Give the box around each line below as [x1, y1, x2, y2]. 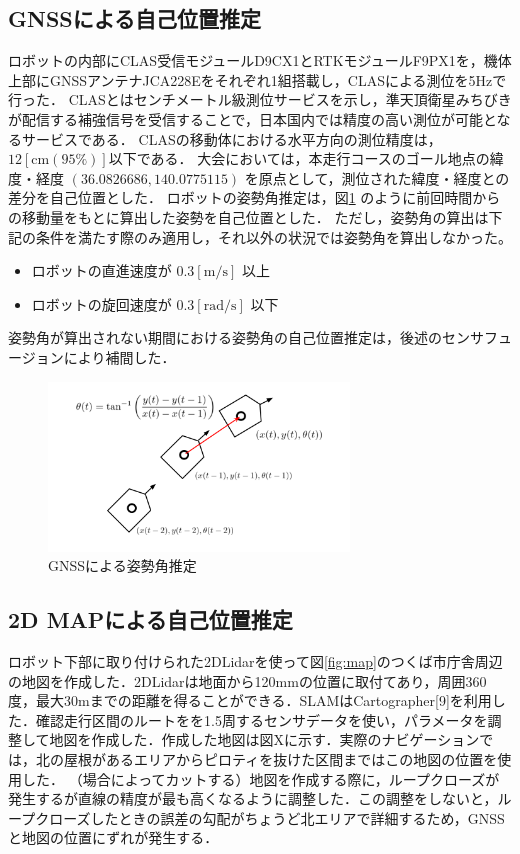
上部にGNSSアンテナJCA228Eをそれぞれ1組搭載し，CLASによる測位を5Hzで [8, 69, 507, 90]
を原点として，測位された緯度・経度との [244, 167, 510, 188]
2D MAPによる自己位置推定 [8, 604, 293, 635]
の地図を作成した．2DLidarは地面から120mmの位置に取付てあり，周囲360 [8, 670, 487, 691]
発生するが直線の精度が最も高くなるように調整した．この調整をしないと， [8, 788, 498, 809]
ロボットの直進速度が [31, 260, 172, 281]
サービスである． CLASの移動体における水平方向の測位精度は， [21, 128, 442, 149]
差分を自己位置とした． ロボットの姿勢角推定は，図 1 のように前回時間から [8, 187, 501, 208]
